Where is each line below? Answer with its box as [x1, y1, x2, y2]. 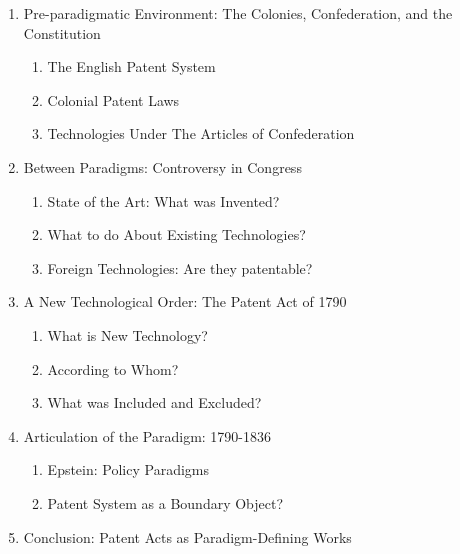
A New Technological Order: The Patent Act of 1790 [23, 291, 347, 312]
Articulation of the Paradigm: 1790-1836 [23, 425, 272, 446]
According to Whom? [47, 358, 179, 379]
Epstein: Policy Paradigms [47, 459, 209, 480]
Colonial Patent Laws [47, 89, 180, 110]
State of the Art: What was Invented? [47, 190, 280, 211]
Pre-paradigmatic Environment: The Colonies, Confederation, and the [23, 3, 453, 23]
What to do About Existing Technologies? [47, 224, 306, 245]
